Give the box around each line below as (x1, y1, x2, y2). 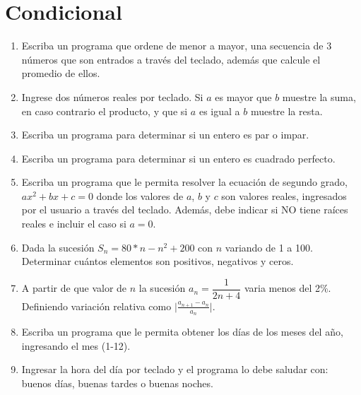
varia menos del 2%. (244, 281, 331, 295)
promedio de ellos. (21, 66, 100, 81)
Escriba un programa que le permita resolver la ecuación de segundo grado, (21, 175, 348, 189)
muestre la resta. (250, 103, 323, 118)
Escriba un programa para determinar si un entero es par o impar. (21, 127, 309, 142)
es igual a (199, 103, 240, 118)
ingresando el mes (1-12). (21, 338, 131, 353)
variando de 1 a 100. (225, 240, 313, 254)
